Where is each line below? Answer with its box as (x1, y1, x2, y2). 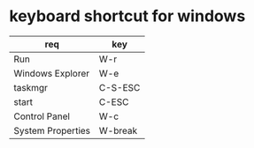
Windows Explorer (13, 67, 90, 79)
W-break (98, 124, 138, 137)
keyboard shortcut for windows (9, 6, 246, 26)
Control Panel (13, 110, 71, 122)
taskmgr (13, 81, 49, 93)
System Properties (13, 124, 91, 137)
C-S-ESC (98, 81, 141, 93)
